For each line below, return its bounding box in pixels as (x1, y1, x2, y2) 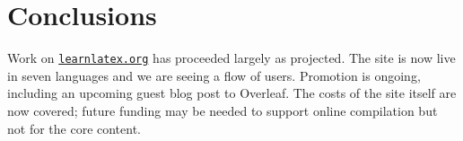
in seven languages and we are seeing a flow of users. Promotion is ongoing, (7, 66, 421, 84)
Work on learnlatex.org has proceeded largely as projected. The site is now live (7, 48, 456, 67)
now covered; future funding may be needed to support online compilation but (7, 101, 438, 119)
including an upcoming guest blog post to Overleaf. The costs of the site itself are (7, 84, 457, 102)
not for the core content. (7, 119, 142, 137)
